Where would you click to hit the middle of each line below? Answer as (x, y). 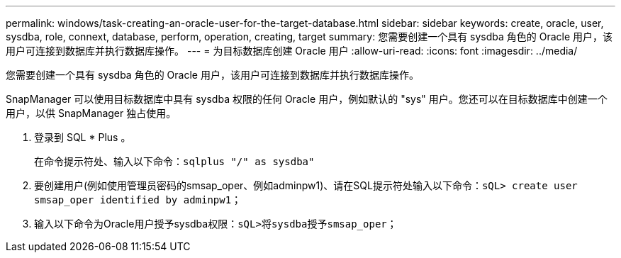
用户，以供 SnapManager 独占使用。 (91, 113)
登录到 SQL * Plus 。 (83, 137)
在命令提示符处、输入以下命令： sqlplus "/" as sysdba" (174, 161)
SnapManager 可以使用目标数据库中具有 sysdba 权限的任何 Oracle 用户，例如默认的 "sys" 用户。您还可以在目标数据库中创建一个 (307, 99)
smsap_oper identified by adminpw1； (138, 200)
